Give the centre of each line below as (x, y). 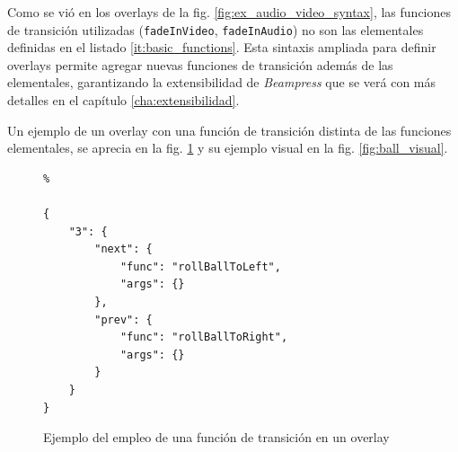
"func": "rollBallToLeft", (200, 266)
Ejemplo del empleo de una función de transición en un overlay (216, 437)
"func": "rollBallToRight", (204, 337)
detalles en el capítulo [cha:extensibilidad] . (123, 100)
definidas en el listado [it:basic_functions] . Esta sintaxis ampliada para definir (222, 47)
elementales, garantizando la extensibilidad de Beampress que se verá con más (222, 82)
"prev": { (123, 319)
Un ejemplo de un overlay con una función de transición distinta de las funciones (229, 130)
